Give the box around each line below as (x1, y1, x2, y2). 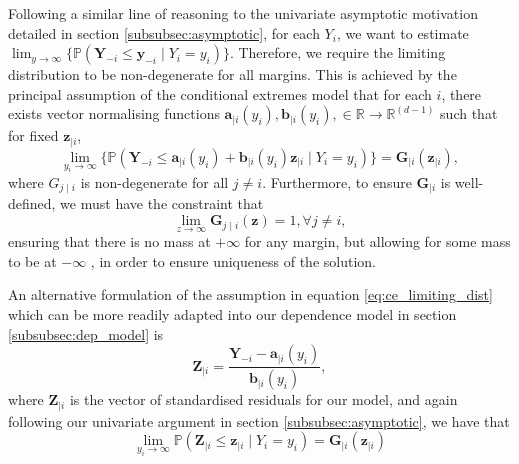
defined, (8, 193, 56, 214)
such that (440, 103, 498, 124)
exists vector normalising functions (8, 103, 220, 124)
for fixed (8, 125, 59, 146)
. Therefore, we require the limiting (229, 42, 446, 63)
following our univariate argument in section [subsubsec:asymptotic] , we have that (8, 410, 510, 431)
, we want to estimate (336, 22, 469, 43)
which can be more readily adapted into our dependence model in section (8, 304, 457, 325)
